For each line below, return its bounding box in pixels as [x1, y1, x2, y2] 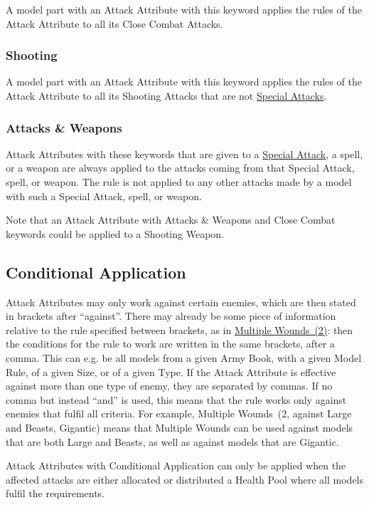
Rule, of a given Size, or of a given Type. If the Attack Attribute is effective [6, 364, 336, 379]
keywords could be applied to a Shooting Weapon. [6, 226, 224, 241]
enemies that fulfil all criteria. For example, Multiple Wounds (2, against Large [6, 406, 352, 421]
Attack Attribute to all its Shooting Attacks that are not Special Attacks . [6, 88, 327, 103]
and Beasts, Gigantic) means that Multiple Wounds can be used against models [6, 420, 353, 434]
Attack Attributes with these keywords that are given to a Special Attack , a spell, [6, 146, 363, 161]
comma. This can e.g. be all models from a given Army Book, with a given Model [6, 350, 362, 365]
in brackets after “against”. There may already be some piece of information [6, 308, 336, 323]
